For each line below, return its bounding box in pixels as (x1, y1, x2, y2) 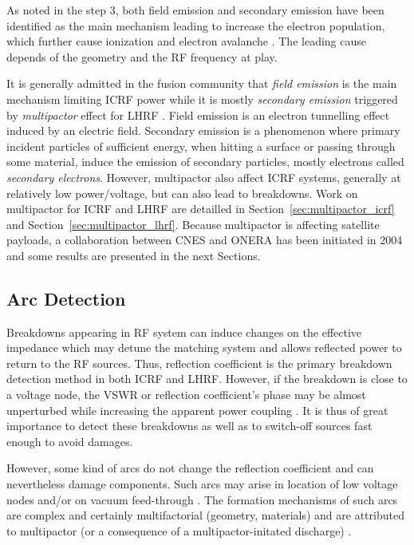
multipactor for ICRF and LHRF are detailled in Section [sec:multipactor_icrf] (6, 200, 395, 217)
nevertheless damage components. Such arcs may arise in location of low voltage (6, 476, 398, 492)
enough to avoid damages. (6, 432, 133, 449)
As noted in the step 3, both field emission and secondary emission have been (6, 2, 384, 18)
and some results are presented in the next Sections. (6, 247, 261, 263)
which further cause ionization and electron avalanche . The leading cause (6, 33, 366, 49)
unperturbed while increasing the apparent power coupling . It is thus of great (6, 401, 388, 418)
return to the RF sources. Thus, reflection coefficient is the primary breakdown (6, 354, 392, 371)
